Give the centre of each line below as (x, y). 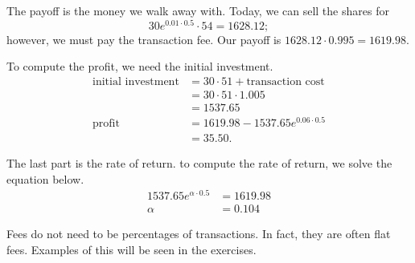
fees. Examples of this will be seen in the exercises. (131, 250)
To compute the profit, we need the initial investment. (140, 66)
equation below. (45, 178)
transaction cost (286, 81)
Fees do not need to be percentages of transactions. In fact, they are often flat (199, 234)
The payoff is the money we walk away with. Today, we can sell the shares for (198, 10)
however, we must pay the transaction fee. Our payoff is (144, 39)
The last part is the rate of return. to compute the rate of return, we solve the (199, 163)
